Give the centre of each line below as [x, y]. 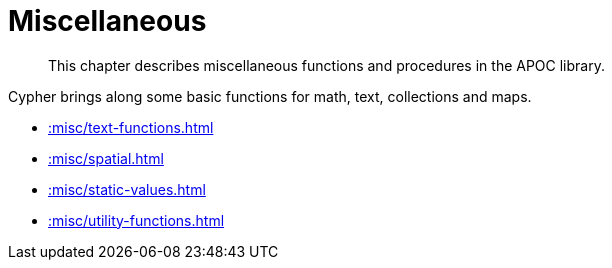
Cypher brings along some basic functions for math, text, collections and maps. [270, 96]
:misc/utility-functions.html [136, 220]
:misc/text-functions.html [131, 127]
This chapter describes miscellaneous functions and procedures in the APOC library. [326, 65]
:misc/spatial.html [106, 158]
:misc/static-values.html [127, 189]
